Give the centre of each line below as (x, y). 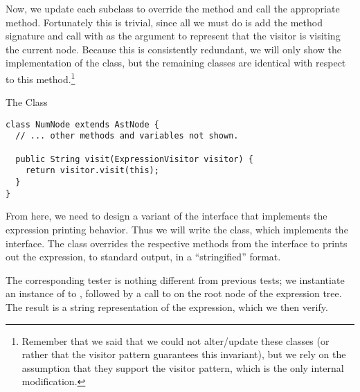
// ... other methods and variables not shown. (127, 136)
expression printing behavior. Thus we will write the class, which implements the (177, 229)
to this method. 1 (40, 78)
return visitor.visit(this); (92, 171)
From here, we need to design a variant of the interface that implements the (166, 216)
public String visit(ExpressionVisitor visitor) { (134, 159)
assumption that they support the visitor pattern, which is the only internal (183, 367)
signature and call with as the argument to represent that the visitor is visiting (173, 36)
